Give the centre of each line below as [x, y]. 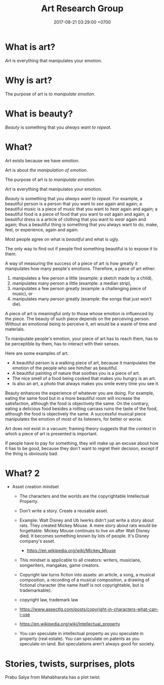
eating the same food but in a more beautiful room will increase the [73, 398]
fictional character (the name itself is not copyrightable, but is [82, 585]
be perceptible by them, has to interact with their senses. [62, 343]
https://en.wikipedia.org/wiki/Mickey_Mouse [71, 550]
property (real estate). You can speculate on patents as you [79, 639]
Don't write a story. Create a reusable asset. [64, 511]
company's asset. [37, 541]
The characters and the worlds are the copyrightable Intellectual [84, 496]
